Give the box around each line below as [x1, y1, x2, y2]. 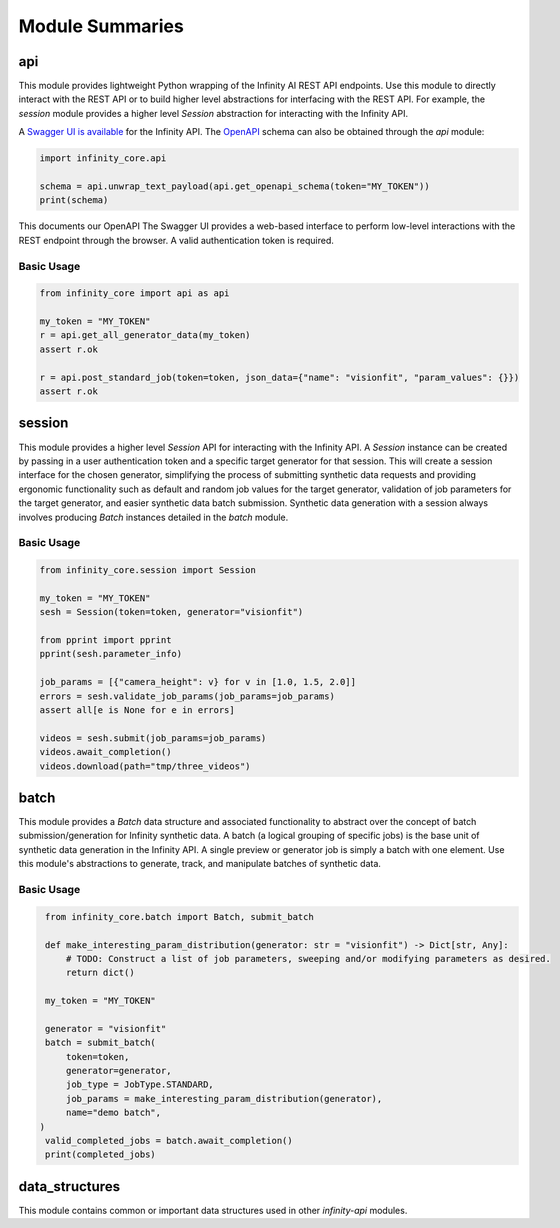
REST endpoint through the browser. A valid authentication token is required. [18, 234, 334, 246]
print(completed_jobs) [45, 1149, 157, 1160]
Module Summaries [18, 15, 184, 37]
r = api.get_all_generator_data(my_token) [39, 330, 251, 341]
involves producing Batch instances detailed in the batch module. [18, 511, 289, 523]
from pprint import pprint [39, 635, 172, 645]
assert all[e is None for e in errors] [39, 704, 235, 715]
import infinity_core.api [39, 153, 167, 164]
